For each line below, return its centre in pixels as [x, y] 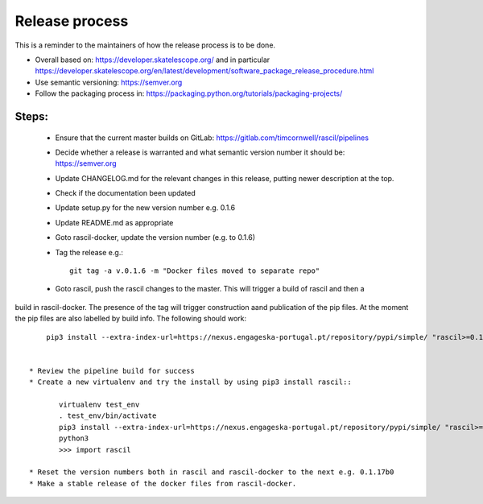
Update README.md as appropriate [114, 222]
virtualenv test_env [99, 404]
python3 [74, 438]
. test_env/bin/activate [108, 416]
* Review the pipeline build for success [112, 371]
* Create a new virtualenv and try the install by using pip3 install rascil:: [190, 382]
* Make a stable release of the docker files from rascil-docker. [163, 483]
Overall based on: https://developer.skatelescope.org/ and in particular [153, 60]
